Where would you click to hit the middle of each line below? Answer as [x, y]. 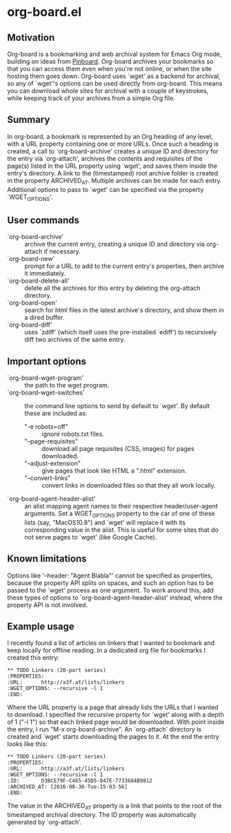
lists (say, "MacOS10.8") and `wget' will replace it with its [105, 522]
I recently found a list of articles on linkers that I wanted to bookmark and [111, 643]
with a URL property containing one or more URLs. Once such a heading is [113, 144]
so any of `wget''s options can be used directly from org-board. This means [115, 83]
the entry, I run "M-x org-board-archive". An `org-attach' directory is [104, 729]
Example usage [41, 627]
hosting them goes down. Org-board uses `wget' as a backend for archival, [114, 76]
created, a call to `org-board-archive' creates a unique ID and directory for [113, 151]
